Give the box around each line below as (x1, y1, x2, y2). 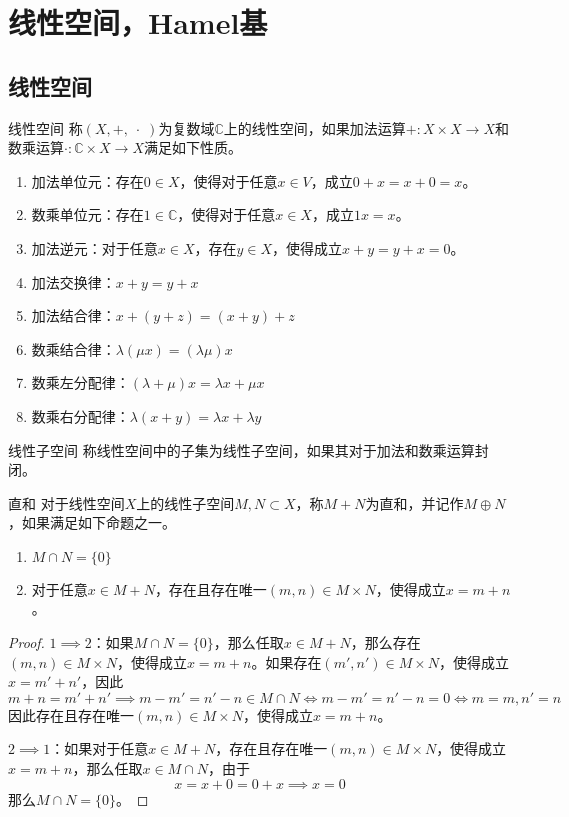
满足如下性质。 (143, 137, 242, 158)
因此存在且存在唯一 (8, 704, 134, 725)
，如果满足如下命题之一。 (8, 512, 176, 533)
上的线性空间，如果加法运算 (223, 117, 406, 138)
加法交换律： (31, 271, 116, 292)
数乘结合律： (31, 338, 116, 359)
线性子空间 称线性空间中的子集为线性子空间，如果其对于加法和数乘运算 (8, 439, 475, 460)
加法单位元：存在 (31, 170, 144, 191)
